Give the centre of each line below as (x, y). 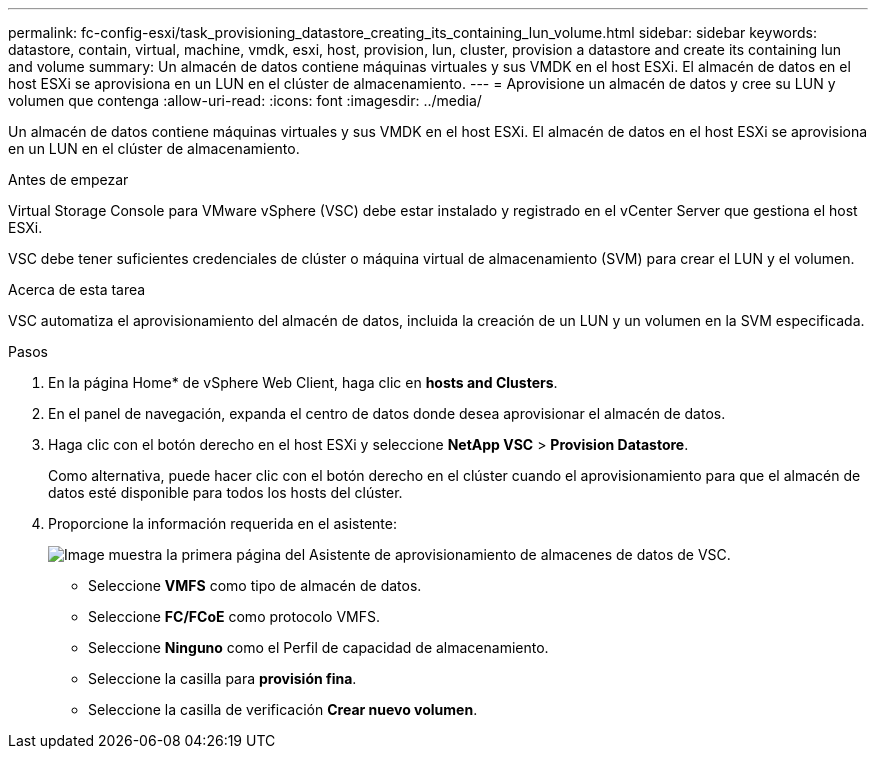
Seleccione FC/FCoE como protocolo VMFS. (234, 616)
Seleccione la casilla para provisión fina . (222, 678)
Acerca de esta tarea (77, 289)
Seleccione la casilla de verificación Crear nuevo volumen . (283, 709)
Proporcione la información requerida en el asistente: (222, 523)
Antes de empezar (68, 179)
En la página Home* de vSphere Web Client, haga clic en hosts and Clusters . (303, 382)
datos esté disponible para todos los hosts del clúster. (225, 492)
